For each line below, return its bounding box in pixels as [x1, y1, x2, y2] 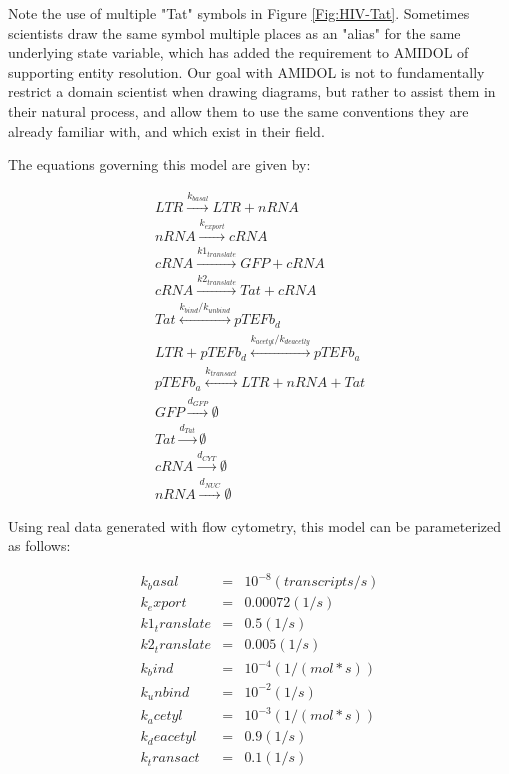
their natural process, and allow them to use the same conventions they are [8, 100, 469, 121]
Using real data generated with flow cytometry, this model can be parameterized [8, 515, 502, 536]
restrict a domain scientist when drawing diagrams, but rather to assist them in [8, 81, 496, 102]
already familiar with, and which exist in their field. [8, 120, 325, 141]
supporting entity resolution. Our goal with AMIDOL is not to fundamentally [8, 61, 485, 82]
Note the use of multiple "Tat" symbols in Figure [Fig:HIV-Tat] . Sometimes [8, 3, 470, 23]
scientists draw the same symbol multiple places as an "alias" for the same [8, 22, 461, 43]
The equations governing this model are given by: [8, 154, 311, 175]
